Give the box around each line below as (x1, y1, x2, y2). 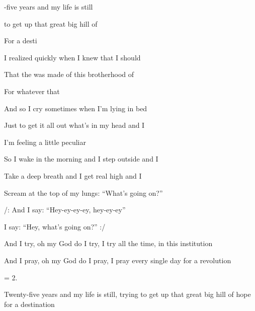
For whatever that (4, 86, 60, 96)
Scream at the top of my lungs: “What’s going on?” (4, 187, 163, 198)
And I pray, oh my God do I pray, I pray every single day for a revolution (4, 255, 231, 265)
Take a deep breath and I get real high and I (4, 170, 142, 181)
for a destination (4, 298, 55, 309)
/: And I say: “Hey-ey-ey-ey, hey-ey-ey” (4, 204, 126, 215)
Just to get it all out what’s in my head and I (4, 120, 145, 130)
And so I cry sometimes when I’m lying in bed (4, 103, 147, 113)
